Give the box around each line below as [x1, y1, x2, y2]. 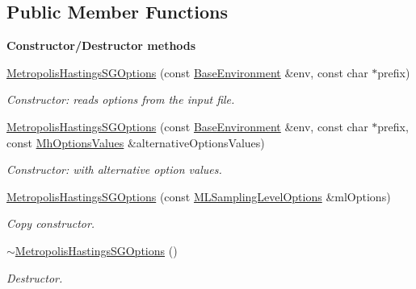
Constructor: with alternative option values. [6, 161, 222, 178]
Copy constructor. [6, 215, 95, 232]
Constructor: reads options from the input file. [6, 91, 235, 108]
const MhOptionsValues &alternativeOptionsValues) [6, 134, 265, 151]
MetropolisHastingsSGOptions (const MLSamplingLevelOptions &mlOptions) [6, 188, 391, 204]
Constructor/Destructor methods [6, 37, 196, 54]
